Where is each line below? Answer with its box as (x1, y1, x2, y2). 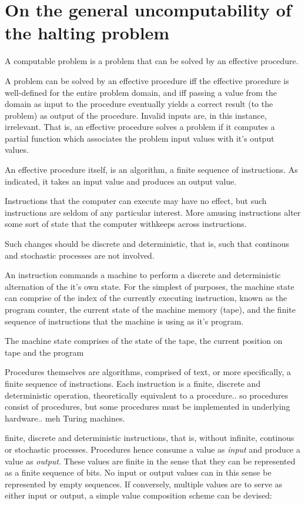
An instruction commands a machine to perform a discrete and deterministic (5, 269, 281, 281)
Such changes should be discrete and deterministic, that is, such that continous (5, 238, 290, 250)
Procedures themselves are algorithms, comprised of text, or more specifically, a (5, 366, 291, 378)
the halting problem (5, 21, 170, 45)
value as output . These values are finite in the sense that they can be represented (5, 454, 296, 467)
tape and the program (5, 346, 84, 358)
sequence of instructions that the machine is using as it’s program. (5, 315, 244, 327)
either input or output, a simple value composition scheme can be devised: (5, 489, 272, 501)
